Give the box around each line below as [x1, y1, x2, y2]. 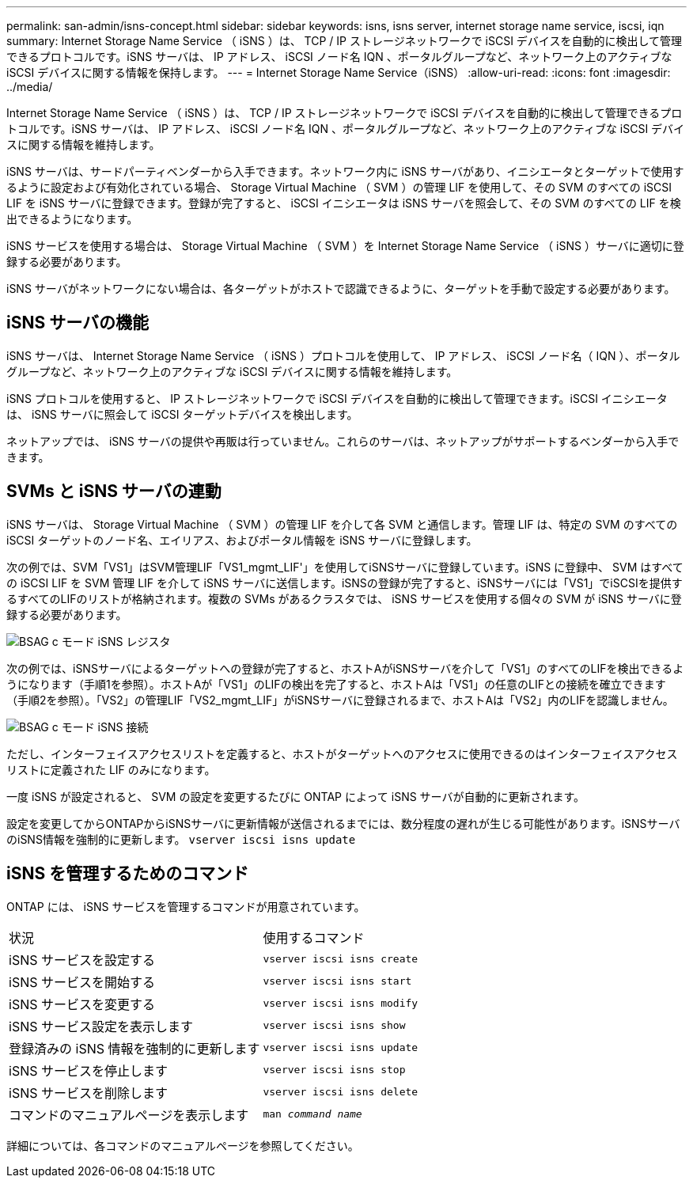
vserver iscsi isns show [263, 1019, 406, 1032]
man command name [263, 1108, 362, 1121]
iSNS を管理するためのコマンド [6, 863, 249, 884]
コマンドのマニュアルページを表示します [9, 1106, 249, 1123]
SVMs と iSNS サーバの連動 [6, 481, 222, 502]
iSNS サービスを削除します [9, 1084, 168, 1101]
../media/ [6, 80, 53, 93]
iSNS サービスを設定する [9, 951, 155, 968]
